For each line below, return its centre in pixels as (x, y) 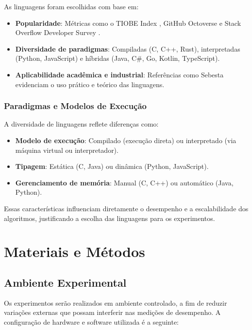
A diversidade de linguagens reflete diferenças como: (81, 124)
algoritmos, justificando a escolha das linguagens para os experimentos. (109, 218)
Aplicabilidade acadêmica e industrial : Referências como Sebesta (119, 74)
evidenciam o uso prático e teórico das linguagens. (90, 84)
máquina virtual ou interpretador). (67, 150)
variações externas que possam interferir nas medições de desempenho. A (112, 312)
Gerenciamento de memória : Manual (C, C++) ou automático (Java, (124, 182)
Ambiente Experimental (65, 282)
